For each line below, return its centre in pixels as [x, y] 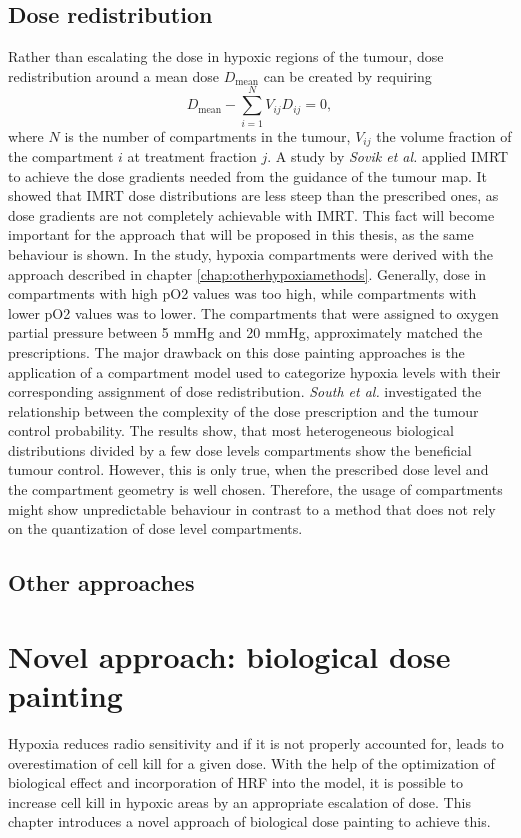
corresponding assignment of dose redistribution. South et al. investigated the [245, 391]
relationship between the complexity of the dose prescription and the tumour [243, 410]
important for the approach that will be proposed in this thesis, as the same [241, 234]
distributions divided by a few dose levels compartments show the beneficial [240, 449]
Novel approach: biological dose [229, 655]
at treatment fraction [192, 155]
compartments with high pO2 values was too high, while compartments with [242, 293]
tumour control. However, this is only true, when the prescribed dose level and [248, 469]
